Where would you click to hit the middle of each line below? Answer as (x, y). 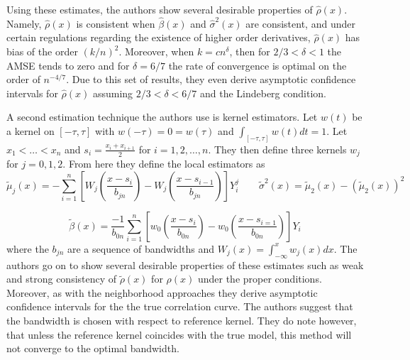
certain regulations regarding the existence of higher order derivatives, (159, 37)
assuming (113, 93)
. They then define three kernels (277, 149)
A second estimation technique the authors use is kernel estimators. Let (162, 117)
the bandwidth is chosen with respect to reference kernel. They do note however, (182, 321)
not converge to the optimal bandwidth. (93, 348)
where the (28, 248)
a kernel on (31, 130)
